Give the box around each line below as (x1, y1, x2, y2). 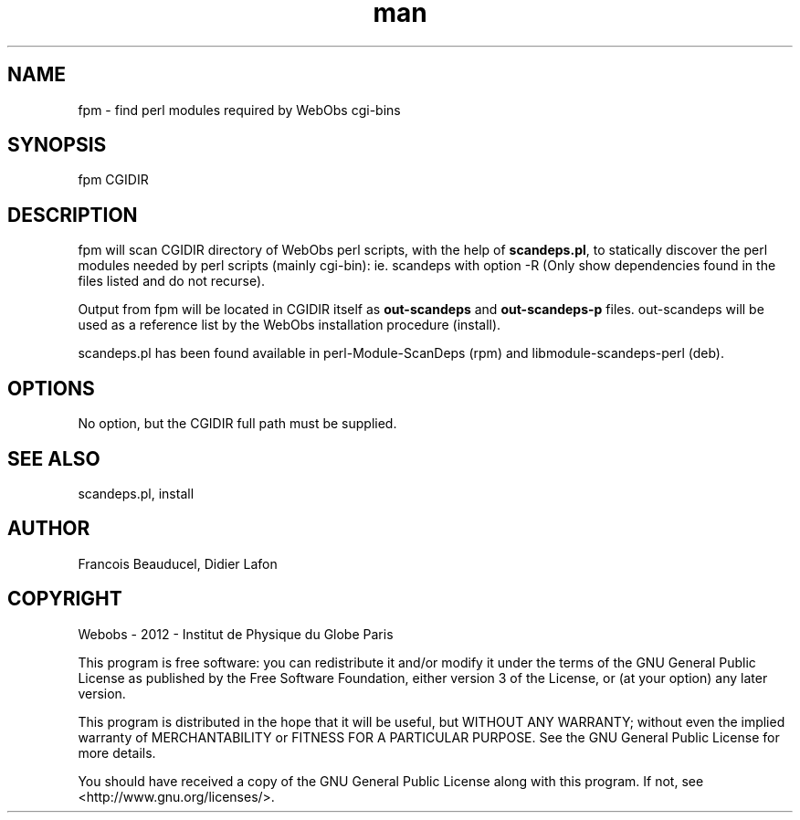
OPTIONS (7, 376, 95, 400)
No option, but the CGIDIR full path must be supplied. (78, 415, 397, 432)
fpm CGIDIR (78, 172, 149, 188)
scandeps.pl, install (78, 485, 195, 501)
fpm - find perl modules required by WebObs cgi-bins (78, 101, 401, 118)
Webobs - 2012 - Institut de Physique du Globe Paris (78, 626, 394, 642)
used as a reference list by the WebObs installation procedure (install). (78, 317, 501, 333)
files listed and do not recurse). (78, 273, 266, 289)
